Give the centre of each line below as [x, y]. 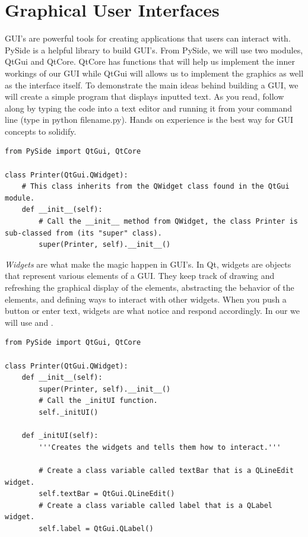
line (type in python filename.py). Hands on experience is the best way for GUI [149, 120]
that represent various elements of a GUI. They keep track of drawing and [140, 276]
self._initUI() [69, 412]
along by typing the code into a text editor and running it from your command [148, 108]
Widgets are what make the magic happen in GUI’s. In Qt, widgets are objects [148, 264]
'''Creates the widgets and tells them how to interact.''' [160, 447]
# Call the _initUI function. [98, 401]
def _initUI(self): [60, 436]
